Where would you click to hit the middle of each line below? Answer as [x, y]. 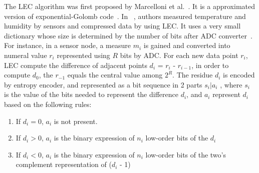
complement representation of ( [64, 164]
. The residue [193, 75]
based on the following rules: [48, 104]
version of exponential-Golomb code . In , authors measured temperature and [125, 16]
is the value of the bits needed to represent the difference [91, 94]
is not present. [76, 121]
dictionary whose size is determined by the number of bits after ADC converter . [128, 35]
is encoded [239, 75]
